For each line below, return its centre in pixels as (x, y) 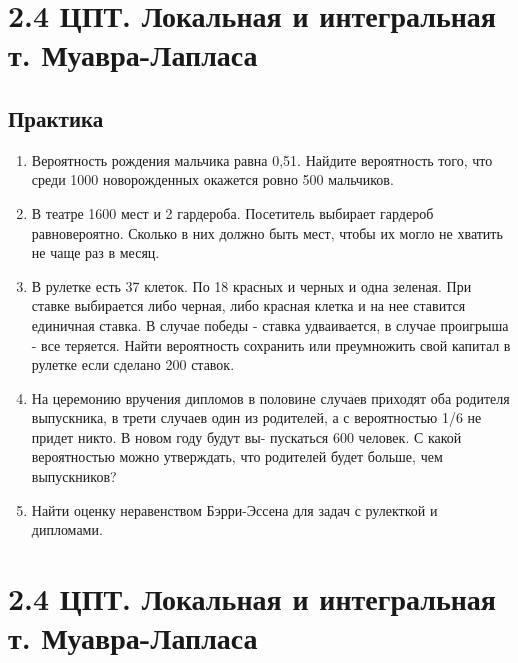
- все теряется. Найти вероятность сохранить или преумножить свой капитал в (271, 344)
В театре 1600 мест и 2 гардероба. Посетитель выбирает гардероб (232, 212)
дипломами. (67, 529)
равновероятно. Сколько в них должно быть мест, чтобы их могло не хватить (267, 232)
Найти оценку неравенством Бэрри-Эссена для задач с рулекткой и (234, 509)
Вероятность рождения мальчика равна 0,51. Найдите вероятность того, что (262, 159)
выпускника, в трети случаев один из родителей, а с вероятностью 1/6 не (256, 417)
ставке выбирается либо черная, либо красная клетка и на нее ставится (248, 305)
